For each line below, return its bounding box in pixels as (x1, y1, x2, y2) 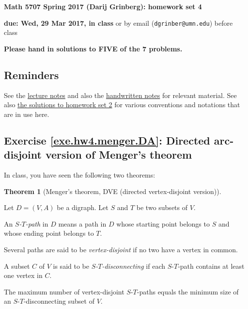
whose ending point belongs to (4, 228, 94, 238)
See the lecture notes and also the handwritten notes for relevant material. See (4, 90, 237, 100)
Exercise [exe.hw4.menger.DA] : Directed (4, 132, 210, 147)
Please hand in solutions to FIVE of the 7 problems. (4, 43, 183, 53)
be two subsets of (136, 202, 188, 212)
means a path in (58, 218, 107, 228)
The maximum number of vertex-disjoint (4, 286, 124, 296)
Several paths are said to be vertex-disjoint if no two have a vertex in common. (4, 244, 238, 254)
